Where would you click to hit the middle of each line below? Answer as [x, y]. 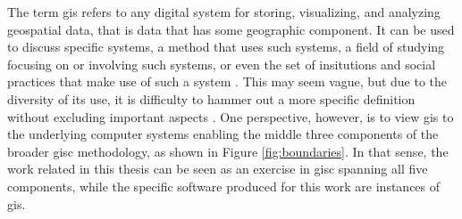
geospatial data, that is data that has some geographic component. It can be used [231, 29]
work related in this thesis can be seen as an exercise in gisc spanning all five [218, 169]
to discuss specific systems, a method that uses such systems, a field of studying [226, 47]
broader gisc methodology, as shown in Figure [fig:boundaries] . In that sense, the [228, 151]
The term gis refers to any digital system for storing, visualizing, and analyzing [224, 12]
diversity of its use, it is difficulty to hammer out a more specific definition [211, 98]
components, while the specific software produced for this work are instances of [224, 186]
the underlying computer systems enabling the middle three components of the [223, 134]
